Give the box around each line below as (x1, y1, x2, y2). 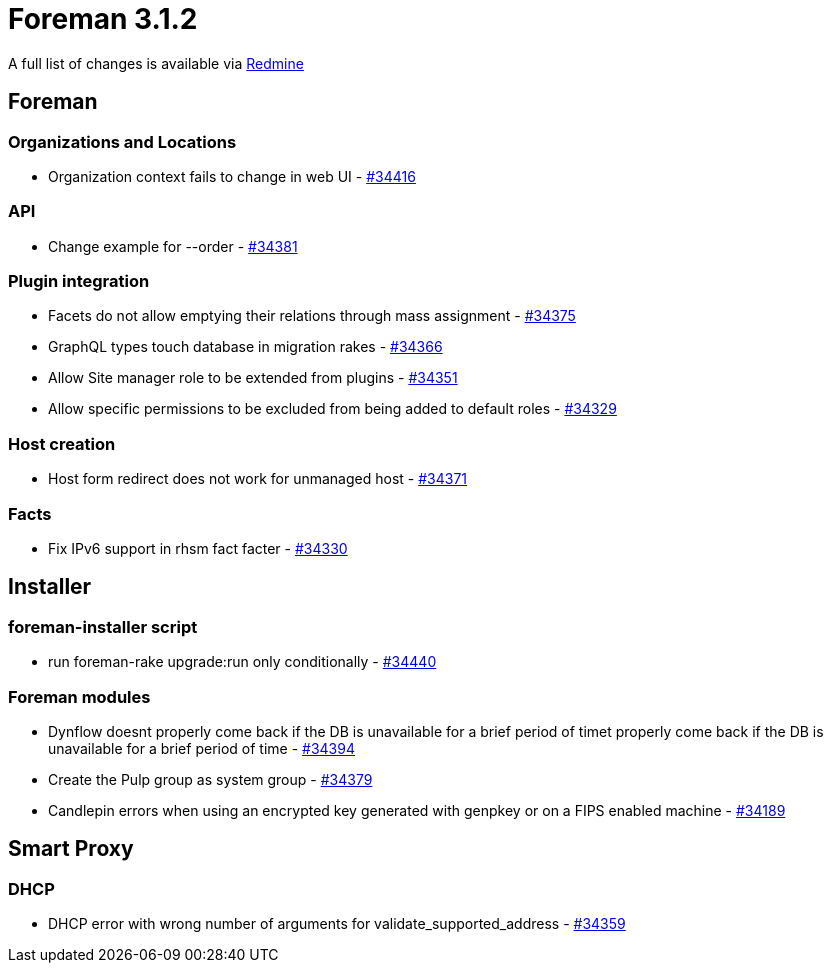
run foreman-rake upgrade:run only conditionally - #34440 (48, 653, 437, 671)
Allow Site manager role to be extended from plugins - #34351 (48, 369, 458, 387)
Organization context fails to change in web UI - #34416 (48, 167, 416, 185)
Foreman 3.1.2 (8, 2, 198, 36)
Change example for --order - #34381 (48, 237, 298, 255)
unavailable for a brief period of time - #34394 (48, 739, 355, 757)
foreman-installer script (8, 616, 198, 637)
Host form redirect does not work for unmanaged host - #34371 (48, 470, 468, 488)
